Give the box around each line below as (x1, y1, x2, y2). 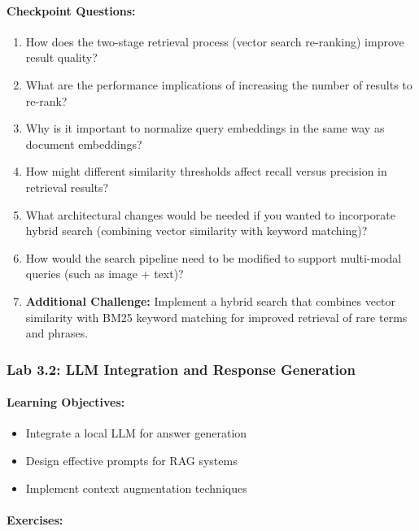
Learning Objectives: (7, 394, 125, 411)
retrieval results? (25, 178, 109, 195)
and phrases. (25, 324, 89, 342)
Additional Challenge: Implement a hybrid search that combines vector (25, 292, 396, 309)
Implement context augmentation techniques (25, 479, 247, 496)
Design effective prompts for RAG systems (25, 451, 238, 468)
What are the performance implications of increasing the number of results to (25, 76, 412, 93)
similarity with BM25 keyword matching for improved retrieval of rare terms (25, 308, 408, 325)
